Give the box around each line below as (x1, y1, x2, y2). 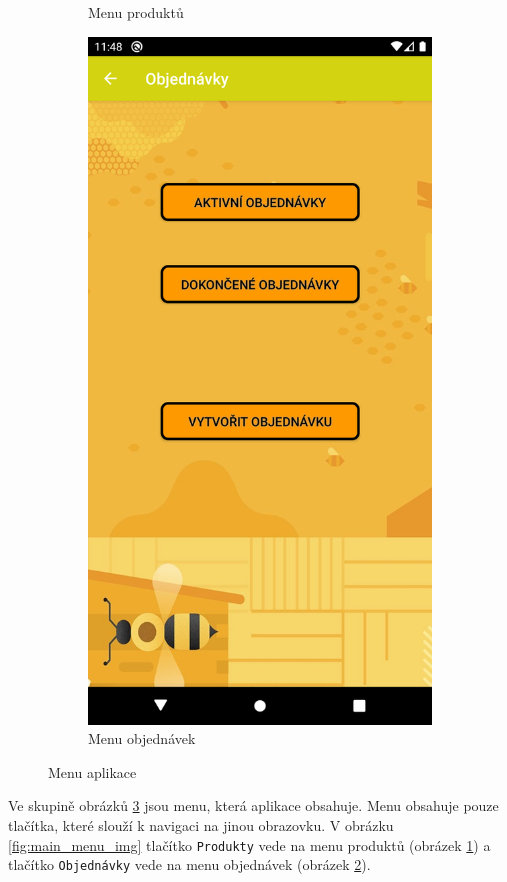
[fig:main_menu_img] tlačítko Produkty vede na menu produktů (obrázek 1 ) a (8, 834, 491, 855)
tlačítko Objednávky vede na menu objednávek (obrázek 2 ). (8, 854, 371, 875)
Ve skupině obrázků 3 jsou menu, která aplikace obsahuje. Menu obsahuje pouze (8, 795, 499, 816)
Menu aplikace (48, 761, 137, 782)
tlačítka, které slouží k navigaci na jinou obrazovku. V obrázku (8, 814, 394, 835)
